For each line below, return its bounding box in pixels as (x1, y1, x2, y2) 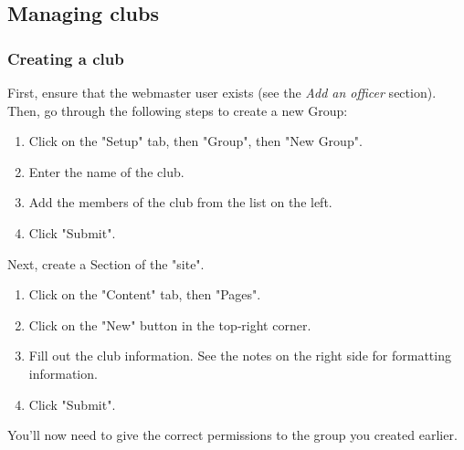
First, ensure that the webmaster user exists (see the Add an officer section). (7, 83, 437, 101)
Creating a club (7, 47, 124, 69)
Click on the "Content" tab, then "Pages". (28, 285, 261, 304)
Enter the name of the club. (28, 162, 185, 181)
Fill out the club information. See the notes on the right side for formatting (28, 346, 451, 365)
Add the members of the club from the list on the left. (28, 193, 332, 212)
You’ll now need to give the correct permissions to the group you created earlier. (7, 425, 458, 445)
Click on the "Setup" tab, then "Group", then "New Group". (28, 131, 363, 151)
